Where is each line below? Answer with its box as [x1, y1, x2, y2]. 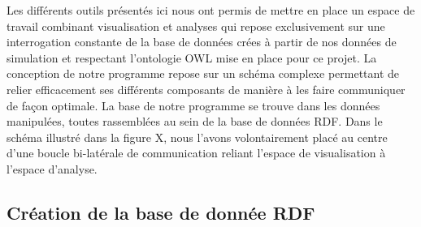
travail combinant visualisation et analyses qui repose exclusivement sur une [7, 17, 385, 34]
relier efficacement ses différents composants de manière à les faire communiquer [7, 80, 406, 97]
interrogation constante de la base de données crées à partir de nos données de [7, 33, 397, 50]
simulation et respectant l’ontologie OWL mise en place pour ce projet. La [7, 49, 377, 66]
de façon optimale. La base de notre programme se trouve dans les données [7, 96, 380, 113]
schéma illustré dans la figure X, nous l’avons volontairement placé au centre [7, 128, 388, 145]
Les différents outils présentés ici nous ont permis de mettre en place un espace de [7, 2, 415, 18]
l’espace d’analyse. [7, 160, 98, 177]
